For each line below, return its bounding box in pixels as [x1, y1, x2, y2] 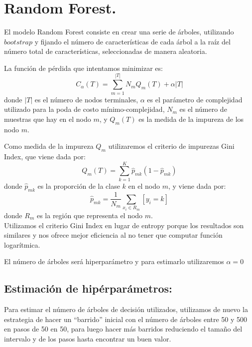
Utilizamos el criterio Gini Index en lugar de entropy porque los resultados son [4, 220, 244, 230]
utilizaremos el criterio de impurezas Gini [108, 141, 235, 151]
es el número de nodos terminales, [34, 94, 138, 104]
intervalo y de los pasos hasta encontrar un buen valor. [4, 333, 171, 344]
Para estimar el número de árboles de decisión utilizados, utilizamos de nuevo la [4, 304, 248, 315]
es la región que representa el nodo [36, 210, 143, 220]
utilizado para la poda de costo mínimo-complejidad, [4, 104, 165, 114]
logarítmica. [4, 239, 40, 250]
